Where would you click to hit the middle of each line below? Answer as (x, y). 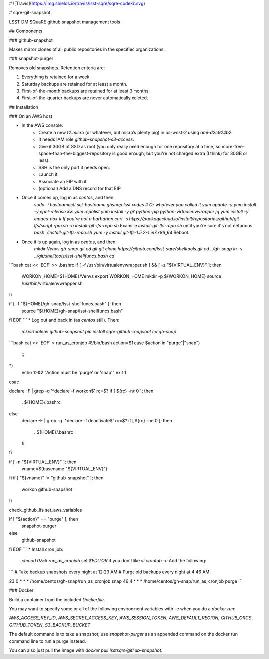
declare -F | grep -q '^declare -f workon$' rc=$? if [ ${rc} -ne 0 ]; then (81, 391)
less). (44, 160)
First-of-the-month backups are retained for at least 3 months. (86, 91)
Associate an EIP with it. (63, 181)
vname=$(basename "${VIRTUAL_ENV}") (65, 469)
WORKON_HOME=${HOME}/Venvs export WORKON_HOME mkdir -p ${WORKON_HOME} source (122, 276)
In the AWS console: (42, 125)
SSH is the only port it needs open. (74, 167)
